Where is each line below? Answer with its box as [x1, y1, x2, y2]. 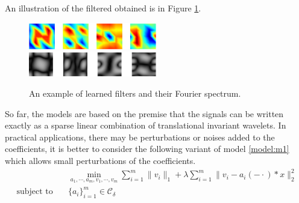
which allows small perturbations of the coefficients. [5, 154, 196, 167]
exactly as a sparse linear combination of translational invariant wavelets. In [5, 119, 286, 132]
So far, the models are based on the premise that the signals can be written [5, 107, 284, 120]
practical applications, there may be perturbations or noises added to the [5, 130, 275, 143]
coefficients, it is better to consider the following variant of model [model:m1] [5, 142, 289, 155]
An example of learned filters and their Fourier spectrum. [29, 87, 241, 100]
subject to [16, 187, 53, 196]
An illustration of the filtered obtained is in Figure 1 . [5, 2, 201, 14]
